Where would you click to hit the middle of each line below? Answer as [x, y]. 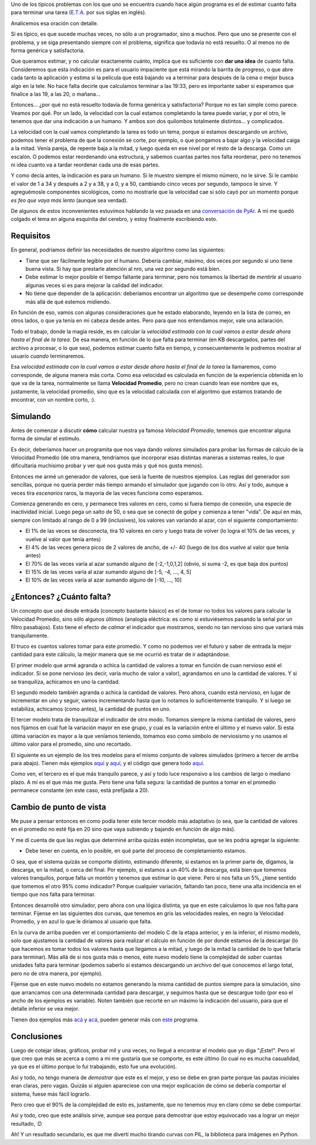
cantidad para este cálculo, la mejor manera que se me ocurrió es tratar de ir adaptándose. [121, 654]
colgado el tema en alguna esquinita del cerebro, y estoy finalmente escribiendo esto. [114, 219]
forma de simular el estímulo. [46, 439]
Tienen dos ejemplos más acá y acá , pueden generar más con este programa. [105, 1020]
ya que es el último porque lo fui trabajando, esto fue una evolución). [94, 1066]
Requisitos [31, 236]
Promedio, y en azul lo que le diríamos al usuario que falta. [81, 922]
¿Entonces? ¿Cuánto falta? [61, 597]
